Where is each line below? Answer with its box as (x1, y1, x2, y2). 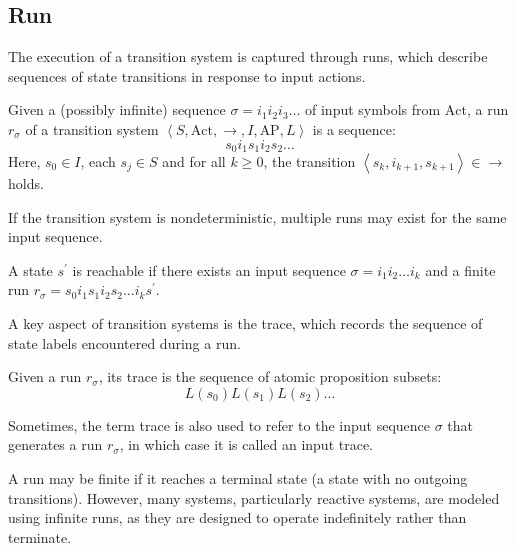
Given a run (8, 366, 82, 387)
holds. (8, 173, 44, 194)
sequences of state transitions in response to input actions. (8, 65, 366, 86)
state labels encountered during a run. (8, 332, 241, 353)
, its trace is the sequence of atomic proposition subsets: (98, 366, 442, 387)
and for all (162, 151, 226, 172)
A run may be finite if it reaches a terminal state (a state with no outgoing (8, 467, 468, 488)
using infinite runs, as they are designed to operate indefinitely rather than (8, 507, 467, 528)
